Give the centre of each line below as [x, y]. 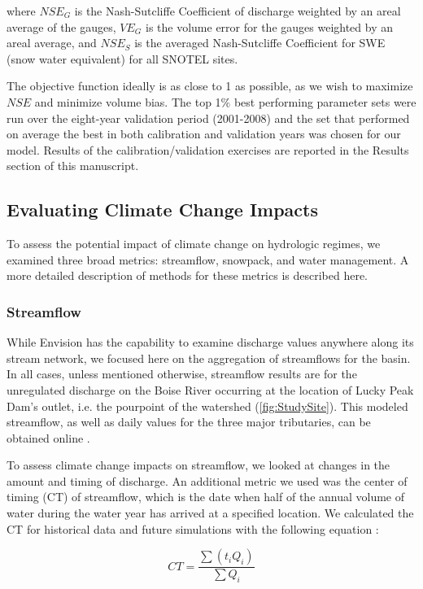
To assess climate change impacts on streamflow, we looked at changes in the [198, 465]
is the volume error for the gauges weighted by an [269, 26]
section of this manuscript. [73, 166]
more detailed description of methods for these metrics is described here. [187, 275]
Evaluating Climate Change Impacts [162, 209]
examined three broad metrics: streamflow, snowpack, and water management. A [208, 259]
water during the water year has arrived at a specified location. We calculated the [210, 513]
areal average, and [52, 43]
